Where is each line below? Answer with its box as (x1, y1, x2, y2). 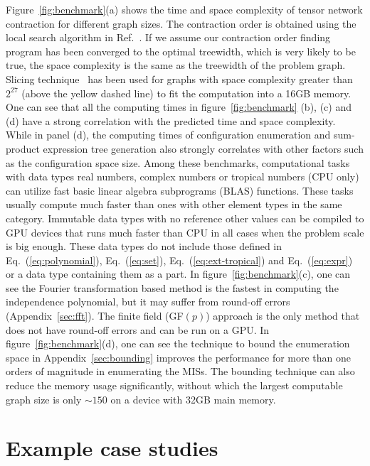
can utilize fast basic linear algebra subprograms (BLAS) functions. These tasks (6, 183, 354, 197)
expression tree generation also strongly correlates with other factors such (43, 141, 364, 156)
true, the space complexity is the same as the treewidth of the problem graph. (6, 58, 346, 72)
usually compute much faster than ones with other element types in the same (6, 197, 342, 212)
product (6, 141, 40, 156)
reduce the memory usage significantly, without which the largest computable (6, 378, 343, 393)
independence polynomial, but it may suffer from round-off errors (6, 294, 290, 309)
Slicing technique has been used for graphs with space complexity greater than (6, 71, 353, 86)
